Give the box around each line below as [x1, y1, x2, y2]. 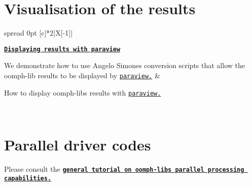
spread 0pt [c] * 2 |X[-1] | [4, 27, 73, 38]
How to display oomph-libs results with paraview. [4, 87, 161, 98]
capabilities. [4, 174, 52, 182]
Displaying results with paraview [4, 45, 121, 53]
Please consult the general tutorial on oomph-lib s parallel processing [4, 164, 244, 174]
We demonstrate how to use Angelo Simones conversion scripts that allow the [4, 60, 245, 71]
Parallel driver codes [4, 134, 151, 155]
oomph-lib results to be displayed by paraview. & [4, 70, 160, 80]
